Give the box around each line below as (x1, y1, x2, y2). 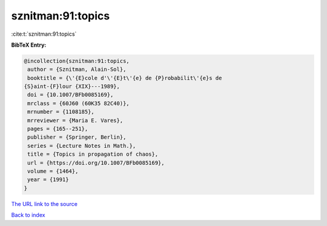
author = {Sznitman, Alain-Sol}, (27, 66, 127, 73)
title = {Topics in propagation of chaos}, (27, 151, 159, 158)
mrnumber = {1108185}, (27, 108, 95, 115)
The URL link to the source (11, 200, 78, 207)
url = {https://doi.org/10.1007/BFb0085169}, (27, 159, 165, 166)
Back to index (11, 211, 45, 219)
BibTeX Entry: (11, 41, 47, 48)
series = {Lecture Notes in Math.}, (27, 142, 136, 149)
